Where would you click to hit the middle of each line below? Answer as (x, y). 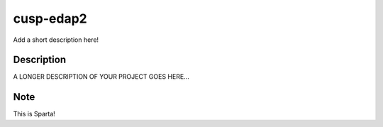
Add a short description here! (56, 40)
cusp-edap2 (50, 18)
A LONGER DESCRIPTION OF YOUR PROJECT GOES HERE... (101, 77)
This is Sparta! (34, 114)
